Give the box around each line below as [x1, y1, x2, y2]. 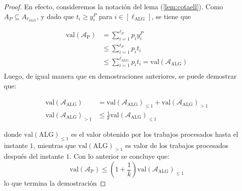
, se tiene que [151, 11, 191, 21]
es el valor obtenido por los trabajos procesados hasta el [71, 128, 239, 139]
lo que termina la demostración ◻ [4, 178, 106, 188]
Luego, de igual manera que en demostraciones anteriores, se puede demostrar [4, 71, 237, 81]
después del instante [4, 151, 64, 161]
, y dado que [37, 11, 74, 21]
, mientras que [33, 140, 76, 150]
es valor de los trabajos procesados [125, 140, 229, 150]
